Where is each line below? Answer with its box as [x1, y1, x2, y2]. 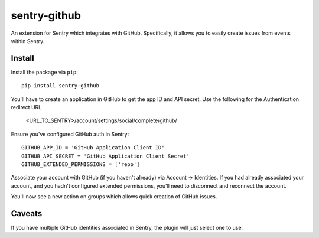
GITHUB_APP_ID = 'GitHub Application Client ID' [21, 145, 165, 151]
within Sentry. [11, 37, 45, 44]
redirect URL [11, 104, 42, 111]
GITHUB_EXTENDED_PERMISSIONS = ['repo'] [21, 161, 140, 168]
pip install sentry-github [21, 83, 100, 89]
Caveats [11, 208, 43, 219]
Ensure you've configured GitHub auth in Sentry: [11, 131, 129, 138]
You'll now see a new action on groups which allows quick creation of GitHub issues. [11, 193, 217, 200]
